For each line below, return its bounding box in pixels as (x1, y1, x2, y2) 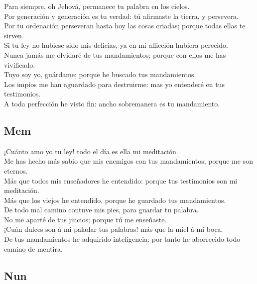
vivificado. (4, 59, 35, 70)
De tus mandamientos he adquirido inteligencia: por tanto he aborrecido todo (4, 234, 241, 244)
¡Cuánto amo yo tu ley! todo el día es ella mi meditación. (4, 146, 178, 156)
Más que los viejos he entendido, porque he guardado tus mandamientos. (4, 194, 226, 205)
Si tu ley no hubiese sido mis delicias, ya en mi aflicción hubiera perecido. (4, 40, 228, 50)
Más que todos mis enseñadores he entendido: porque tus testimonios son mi (4, 175, 238, 186)
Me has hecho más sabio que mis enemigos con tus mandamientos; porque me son (4, 156, 253, 166)
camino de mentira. (4, 243, 63, 254)
